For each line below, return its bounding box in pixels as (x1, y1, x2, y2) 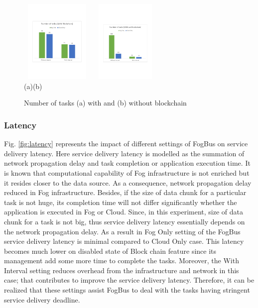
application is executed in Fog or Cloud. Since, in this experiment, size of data (4, 206, 244, 217)
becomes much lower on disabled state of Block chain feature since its (4, 245, 217, 256)
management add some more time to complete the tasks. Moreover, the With (4, 255, 239, 266)
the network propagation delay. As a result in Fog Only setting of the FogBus (4, 226, 241, 236)
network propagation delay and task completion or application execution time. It (4, 158, 251, 168)
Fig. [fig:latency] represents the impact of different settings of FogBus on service (4, 138, 248, 149)
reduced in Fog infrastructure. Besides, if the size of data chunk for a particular (4, 187, 247, 198)
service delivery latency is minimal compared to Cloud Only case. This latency (4, 236, 244, 246)
